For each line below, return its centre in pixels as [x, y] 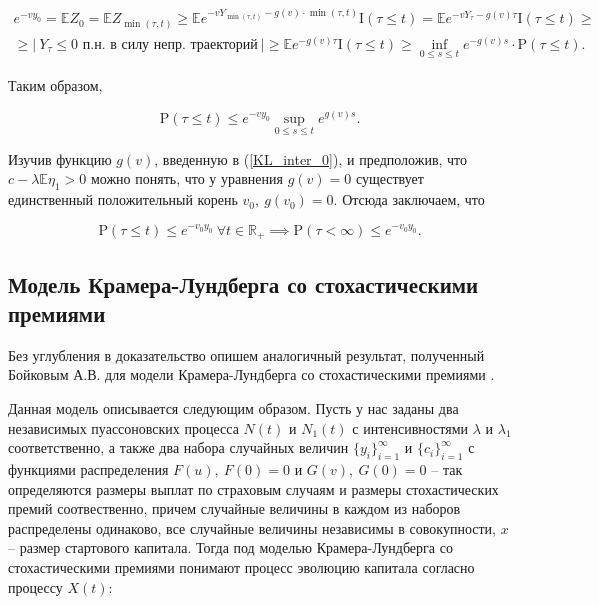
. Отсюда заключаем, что [409, 199]
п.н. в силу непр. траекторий [170, 44]
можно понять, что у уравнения [186, 178]
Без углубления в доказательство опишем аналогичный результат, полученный [246, 354]
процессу [35, 586]
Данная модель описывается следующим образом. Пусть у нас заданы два [233, 408]
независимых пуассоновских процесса [123, 427]
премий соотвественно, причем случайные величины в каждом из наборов [234, 508]
